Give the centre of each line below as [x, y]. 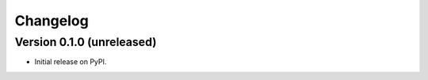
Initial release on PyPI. [71, 62]
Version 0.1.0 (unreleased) [86, 42]
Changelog [52, 21]
